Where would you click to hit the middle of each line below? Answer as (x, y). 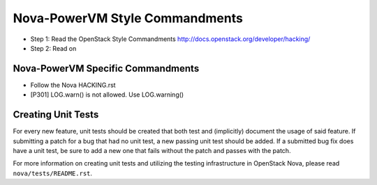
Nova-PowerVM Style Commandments (128, 18)
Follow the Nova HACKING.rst (73, 85)
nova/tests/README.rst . (53, 173)
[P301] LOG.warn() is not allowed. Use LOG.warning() (107, 95)
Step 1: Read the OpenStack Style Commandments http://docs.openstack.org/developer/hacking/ (170, 39)
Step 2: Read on (53, 48)
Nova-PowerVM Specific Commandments (106, 69)
